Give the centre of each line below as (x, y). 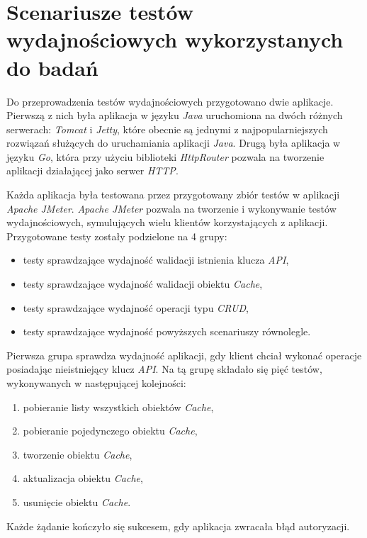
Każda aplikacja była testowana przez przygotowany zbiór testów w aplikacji (173, 195)
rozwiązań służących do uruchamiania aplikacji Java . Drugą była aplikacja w (174, 143)
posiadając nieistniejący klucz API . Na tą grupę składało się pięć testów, (164, 369)
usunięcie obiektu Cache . (77, 501)
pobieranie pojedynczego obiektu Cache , (110, 431)
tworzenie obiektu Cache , (78, 454)
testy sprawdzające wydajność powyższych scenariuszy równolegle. (167, 331)
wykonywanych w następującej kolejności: (96, 383)
